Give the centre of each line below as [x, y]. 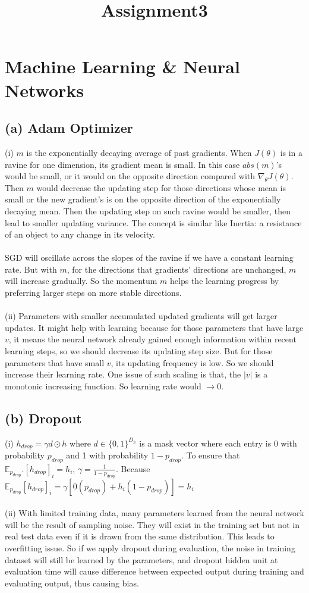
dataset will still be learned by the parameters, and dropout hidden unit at [141, 559]
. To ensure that [210, 455]
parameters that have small [55, 362]
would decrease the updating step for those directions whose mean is [161, 187]
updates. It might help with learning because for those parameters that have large [154, 327]
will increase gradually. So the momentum [81, 281]
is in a [291, 152]
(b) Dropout [43, 418]
